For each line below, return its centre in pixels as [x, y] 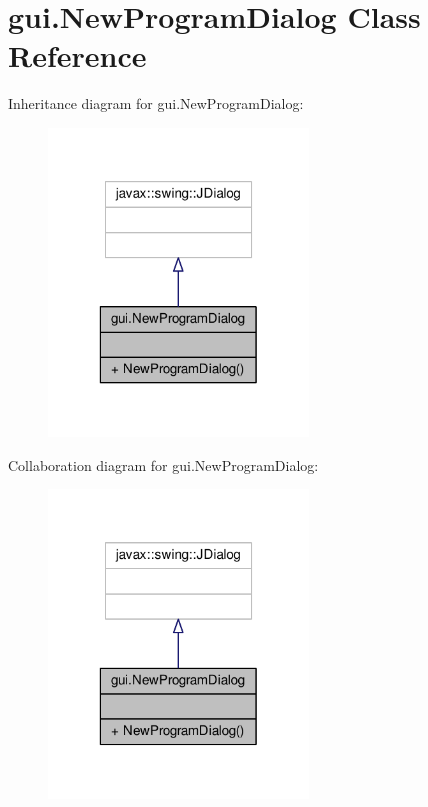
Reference [77, 55]
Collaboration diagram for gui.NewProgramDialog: [163, 464]
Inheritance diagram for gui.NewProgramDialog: [156, 103]
